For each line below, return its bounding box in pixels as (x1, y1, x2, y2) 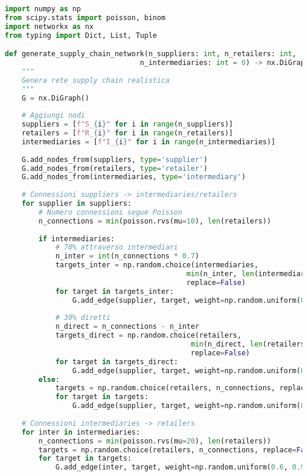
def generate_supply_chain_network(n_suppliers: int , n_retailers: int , (5, 50, 297, 59)
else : (38, 375, 60, 384)
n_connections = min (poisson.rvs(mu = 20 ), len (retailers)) (38, 436, 272, 445)
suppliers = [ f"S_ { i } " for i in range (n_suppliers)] (21, 120, 233, 129)
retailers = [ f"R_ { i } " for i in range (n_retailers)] (21, 129, 233, 138)
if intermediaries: (38, 234, 115, 243)
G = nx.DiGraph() (21, 93, 90, 102)
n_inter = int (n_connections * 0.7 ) (55, 252, 200, 261)
